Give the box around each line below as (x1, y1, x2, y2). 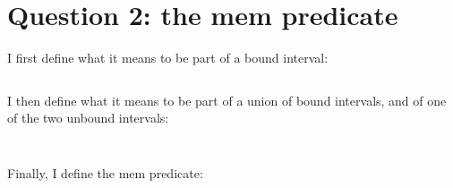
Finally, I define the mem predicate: (7, 163, 203, 182)
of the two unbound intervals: (7, 108, 169, 127)
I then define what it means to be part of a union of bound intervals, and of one (7, 90, 447, 109)
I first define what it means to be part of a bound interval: (7, 48, 329, 67)
